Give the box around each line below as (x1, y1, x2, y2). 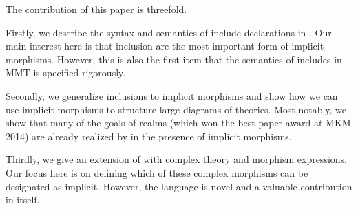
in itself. (6, 192, 40, 207)
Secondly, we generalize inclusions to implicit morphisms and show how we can (6, 88, 338, 102)
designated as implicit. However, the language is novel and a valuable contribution (6, 179, 352, 193)
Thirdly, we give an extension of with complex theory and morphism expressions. (6, 152, 347, 166)
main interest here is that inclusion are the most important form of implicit (6, 38, 324, 53)
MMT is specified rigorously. (6, 65, 126, 80)
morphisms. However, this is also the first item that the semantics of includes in (6, 52, 342, 66)
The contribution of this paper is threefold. (6, 2, 187, 16)
